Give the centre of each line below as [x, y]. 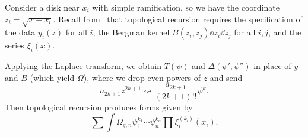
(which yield [52, 77]
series [15, 45]
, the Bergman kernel [131, 32]
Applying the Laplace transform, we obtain [83, 66]
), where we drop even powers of [142, 77]
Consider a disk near [42, 7]
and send [226, 77]
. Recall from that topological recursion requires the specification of [178, 19]
